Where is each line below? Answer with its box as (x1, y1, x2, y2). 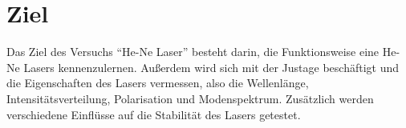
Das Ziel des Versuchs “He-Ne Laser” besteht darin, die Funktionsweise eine (6, 43, 380, 60)
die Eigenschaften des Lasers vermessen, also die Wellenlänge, (6, 74, 309, 91)
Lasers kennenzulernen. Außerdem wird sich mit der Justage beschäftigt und (23, 58, 400, 75)
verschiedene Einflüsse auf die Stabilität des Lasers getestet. (6, 106, 301, 122)
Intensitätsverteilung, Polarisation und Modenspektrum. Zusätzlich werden (6, 90, 374, 106)
